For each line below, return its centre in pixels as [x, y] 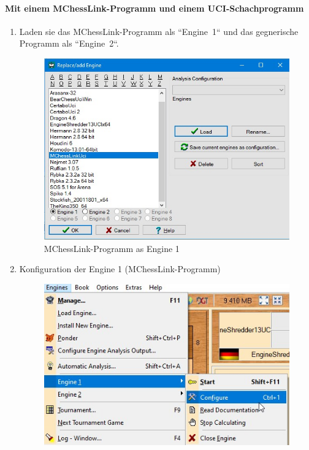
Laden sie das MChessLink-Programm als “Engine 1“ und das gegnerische [159, 31]
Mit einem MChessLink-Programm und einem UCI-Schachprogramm [154, 8]
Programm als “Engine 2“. [69, 43]
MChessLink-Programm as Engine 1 [112, 248]
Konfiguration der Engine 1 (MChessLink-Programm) [120, 269]
